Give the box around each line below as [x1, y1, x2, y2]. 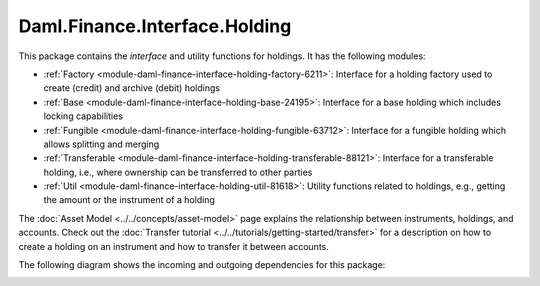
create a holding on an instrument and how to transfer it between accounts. [18, 240, 330, 252]
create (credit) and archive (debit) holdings [43, 82, 220, 94]
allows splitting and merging [43, 138, 160, 150]
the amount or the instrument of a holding [43, 194, 215, 206]
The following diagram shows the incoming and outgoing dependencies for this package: [18, 259, 386, 271]
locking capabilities [43, 110, 124, 122]
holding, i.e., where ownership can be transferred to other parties [43, 166, 313, 178]
